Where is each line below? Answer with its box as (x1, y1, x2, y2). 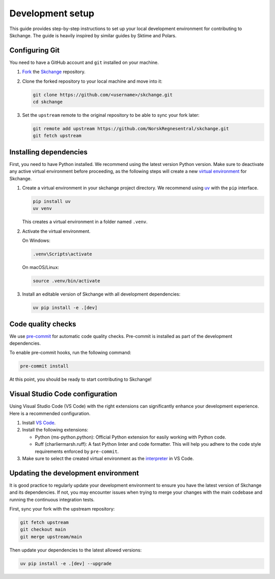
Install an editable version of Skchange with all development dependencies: (22, 291, 181, 297)
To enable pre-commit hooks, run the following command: (9, 350, 131, 356)
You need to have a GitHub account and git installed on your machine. (9, 59, 159, 65)
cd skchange (33, 99, 63, 105)
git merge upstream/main (20, 534, 82, 540)
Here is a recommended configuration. (9, 410, 91, 416)
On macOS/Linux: (22, 264, 60, 271)
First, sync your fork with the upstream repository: (9, 506, 115, 512)
